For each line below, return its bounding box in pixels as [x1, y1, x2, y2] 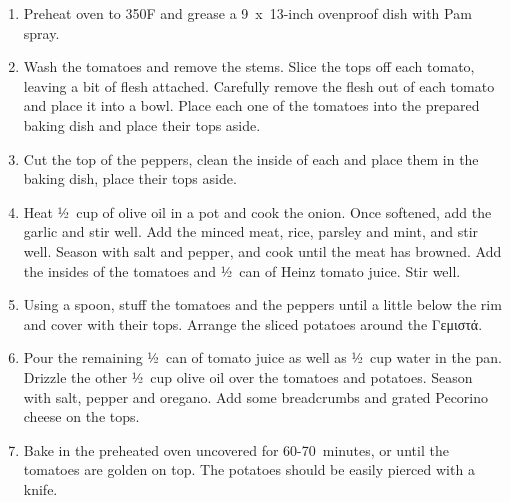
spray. [23, 22, 60, 43]
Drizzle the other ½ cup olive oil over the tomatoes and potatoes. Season [23, 366, 473, 387]
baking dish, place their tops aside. [23, 168, 237, 189]
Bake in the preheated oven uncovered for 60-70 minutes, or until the [23, 439, 449, 460]
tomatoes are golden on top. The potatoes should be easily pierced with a [23, 459, 475, 480]
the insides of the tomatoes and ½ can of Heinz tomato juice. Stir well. [23, 260, 461, 281]
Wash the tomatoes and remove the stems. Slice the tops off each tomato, [23, 56, 475, 77]
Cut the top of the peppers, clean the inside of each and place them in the [23, 148, 479, 169]
